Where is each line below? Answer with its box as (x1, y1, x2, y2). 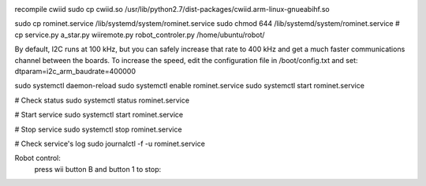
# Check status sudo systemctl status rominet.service (14, 95, 189, 105)
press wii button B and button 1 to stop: (34, 164, 162, 173)
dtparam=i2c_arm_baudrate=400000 (14, 66, 136, 76)
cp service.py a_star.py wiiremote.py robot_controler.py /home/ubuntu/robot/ (14, 30, 265, 39)
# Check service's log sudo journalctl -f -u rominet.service (14, 139, 205, 148)
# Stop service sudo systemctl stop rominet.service (14, 125, 182, 134)
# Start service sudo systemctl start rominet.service (14, 110, 184, 120)
